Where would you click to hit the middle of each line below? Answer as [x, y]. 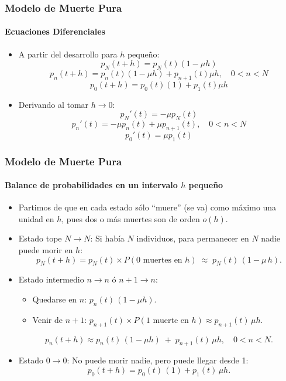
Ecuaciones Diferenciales [55, 31]
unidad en [36, 218]
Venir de [47, 319]
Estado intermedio [51, 279]
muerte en [171, 320]
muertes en [163, 260]
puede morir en [46, 250]
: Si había [107, 238]
